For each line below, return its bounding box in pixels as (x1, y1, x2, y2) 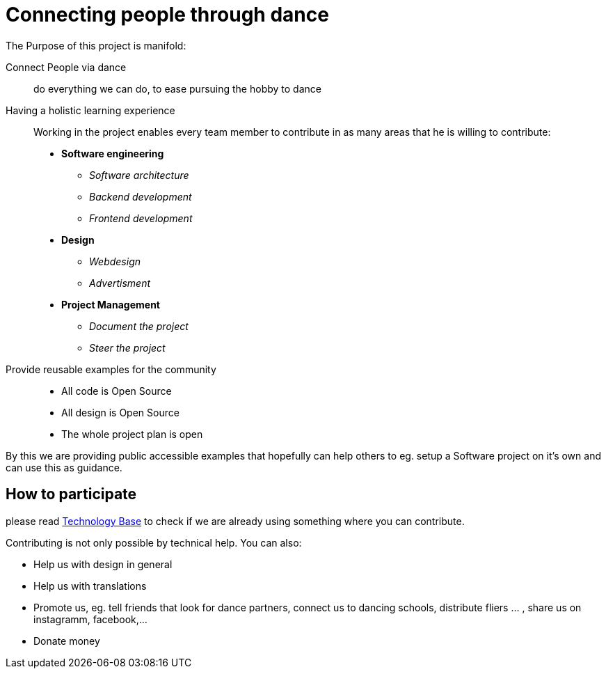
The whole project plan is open (61, 428, 203, 440)
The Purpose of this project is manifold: (6, 39, 186, 52)
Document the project (89, 320, 189, 332)
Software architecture (89, 168, 189, 181)
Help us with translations (33, 579, 147, 592)
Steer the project (89, 341, 166, 354)
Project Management (61, 298, 160, 311)
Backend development (89, 190, 192, 203)
